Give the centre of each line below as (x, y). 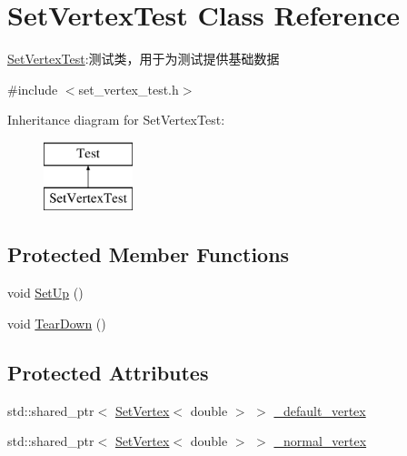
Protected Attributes (108, 372)
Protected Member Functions (149, 254)
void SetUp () (45, 293)
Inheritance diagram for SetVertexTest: (116, 120)
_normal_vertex (320, 441)
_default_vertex (320, 410)
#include (33, 89)
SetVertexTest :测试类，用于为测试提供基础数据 (144, 59)
